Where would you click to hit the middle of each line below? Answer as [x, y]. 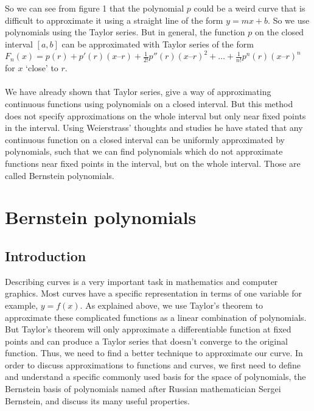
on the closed [279, 32]
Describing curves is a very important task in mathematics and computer [141, 281]
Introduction [46, 255]
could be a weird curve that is [249, 8]
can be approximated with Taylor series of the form [158, 44]
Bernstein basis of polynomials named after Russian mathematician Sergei [143, 389]
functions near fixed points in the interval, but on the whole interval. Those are [153, 163]
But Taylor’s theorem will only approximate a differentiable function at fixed [148, 329]
